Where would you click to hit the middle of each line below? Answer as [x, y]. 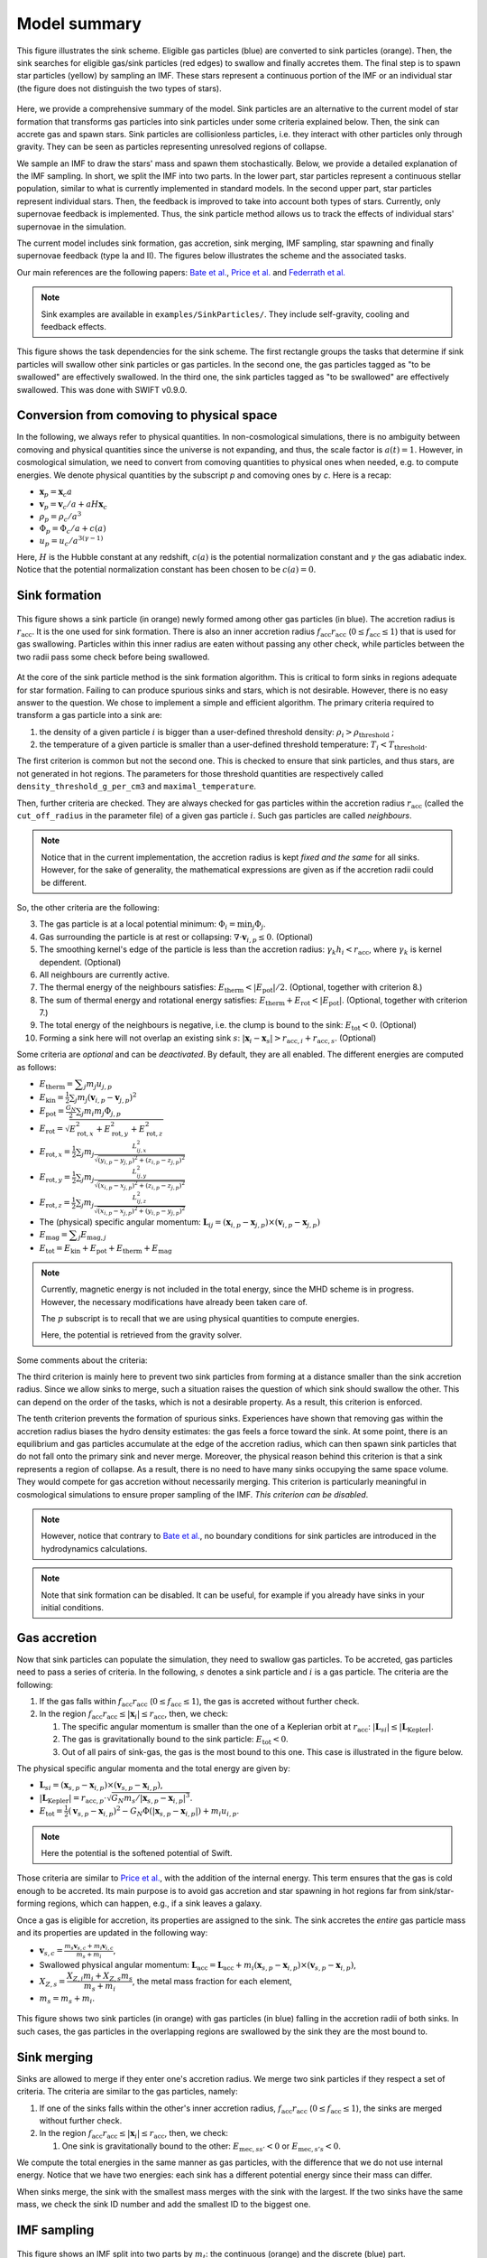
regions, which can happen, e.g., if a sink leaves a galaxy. [155, 1903]
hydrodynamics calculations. [94, 1548]
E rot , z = [55, 1204]
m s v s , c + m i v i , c [89, 1947]
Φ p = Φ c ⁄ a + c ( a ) [73, 530]
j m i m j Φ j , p [101, 1113]
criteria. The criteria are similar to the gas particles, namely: [127, 2092]
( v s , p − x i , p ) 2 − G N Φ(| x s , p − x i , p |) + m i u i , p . [154, 1811]
